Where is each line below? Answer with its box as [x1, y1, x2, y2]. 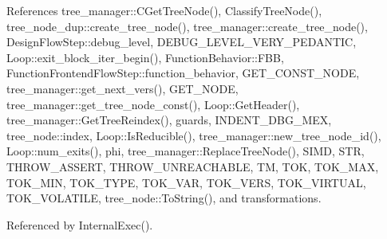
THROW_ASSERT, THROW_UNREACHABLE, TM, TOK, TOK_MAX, [6, 158, 379, 174]
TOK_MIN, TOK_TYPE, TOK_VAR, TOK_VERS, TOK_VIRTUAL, [6, 174, 366, 190]
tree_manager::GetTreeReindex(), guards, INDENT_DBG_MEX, [6, 112, 332, 128]
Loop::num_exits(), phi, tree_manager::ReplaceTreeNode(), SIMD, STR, [6, 143, 365, 159]
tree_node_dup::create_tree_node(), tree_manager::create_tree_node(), [6, 18, 368, 34]
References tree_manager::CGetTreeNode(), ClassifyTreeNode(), [6, 2, 322, 18]
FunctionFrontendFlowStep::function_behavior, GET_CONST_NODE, [6, 65, 360, 81]
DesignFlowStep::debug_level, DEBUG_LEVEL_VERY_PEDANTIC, [6, 33, 357, 50]
